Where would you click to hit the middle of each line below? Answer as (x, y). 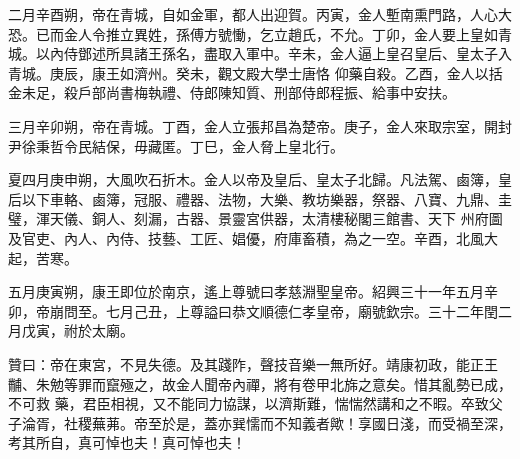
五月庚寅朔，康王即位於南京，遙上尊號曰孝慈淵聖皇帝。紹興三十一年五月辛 (253, 291)
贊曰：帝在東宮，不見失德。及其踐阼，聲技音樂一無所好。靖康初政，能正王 (253, 363)
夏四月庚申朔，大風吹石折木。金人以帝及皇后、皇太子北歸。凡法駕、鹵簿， (253, 179)
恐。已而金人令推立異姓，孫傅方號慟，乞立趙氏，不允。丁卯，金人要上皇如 (253, 33)
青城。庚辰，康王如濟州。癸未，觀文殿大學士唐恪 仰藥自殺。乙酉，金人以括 (255, 72)
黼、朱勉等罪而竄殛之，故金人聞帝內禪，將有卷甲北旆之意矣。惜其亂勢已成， (260, 383)
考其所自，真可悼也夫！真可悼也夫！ (127, 442)
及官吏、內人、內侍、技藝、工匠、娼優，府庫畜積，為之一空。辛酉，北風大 (253, 237)
